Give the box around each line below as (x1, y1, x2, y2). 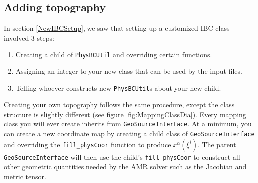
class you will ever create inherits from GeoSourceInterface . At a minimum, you (4, 119, 252, 129)
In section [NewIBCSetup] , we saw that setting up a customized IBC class (4, 23, 230, 33)
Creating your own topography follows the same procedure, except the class (4, 99, 235, 110)
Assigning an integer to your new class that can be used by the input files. (15, 66, 242, 76)
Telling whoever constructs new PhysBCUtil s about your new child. (15, 82, 221, 93)
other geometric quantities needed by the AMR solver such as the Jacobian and (4, 161, 247, 172)
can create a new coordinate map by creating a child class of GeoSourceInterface (4, 128, 255, 139)
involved (4, 32, 29, 43)
